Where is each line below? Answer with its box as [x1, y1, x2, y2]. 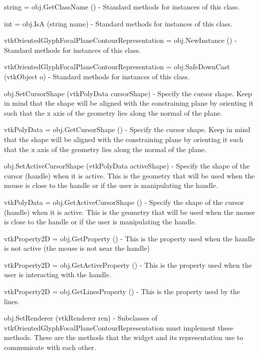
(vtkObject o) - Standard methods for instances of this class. [4, 71, 190, 81]
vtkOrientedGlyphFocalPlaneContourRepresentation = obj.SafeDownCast [4, 61, 230, 72]
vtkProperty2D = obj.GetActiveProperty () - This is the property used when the [4, 259, 252, 270]
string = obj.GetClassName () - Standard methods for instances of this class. [4, 1, 240, 11]
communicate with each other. [4, 342, 96, 353]
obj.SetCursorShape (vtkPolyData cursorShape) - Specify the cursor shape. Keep [4, 88, 252, 98]
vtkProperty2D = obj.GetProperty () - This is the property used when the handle [4, 233, 255, 243]
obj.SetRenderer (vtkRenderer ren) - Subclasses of [4, 313, 158, 323]
